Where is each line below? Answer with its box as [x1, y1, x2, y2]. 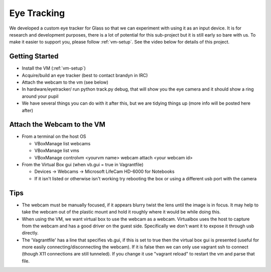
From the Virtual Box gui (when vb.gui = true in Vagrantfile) [22, 162, 144, 168]
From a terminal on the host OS [22, 133, 86, 140]
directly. [22, 230, 39, 236]
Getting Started [9, 52, 59, 61]
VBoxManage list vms [34, 148, 80, 154]
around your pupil [22, 93, 59, 99]
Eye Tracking [9, 8, 65, 19]
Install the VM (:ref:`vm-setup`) [22, 65, 86, 71]
